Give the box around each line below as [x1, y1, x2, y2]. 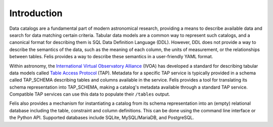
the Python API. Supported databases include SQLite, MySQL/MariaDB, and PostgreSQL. [9, 114, 194, 121]
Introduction [9, 8, 63, 19]
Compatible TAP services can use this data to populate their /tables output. [9, 91, 170, 97]
